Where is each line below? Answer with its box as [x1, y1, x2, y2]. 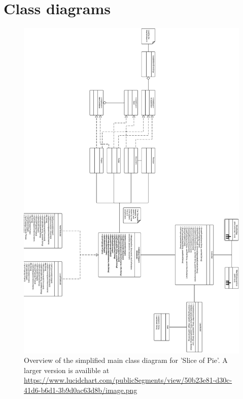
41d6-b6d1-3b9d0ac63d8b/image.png [24, 384, 137, 395]
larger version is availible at [24, 364, 110, 375]
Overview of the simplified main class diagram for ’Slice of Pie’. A [24, 355, 228, 365]
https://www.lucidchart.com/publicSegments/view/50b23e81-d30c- [24, 375, 232, 385]
